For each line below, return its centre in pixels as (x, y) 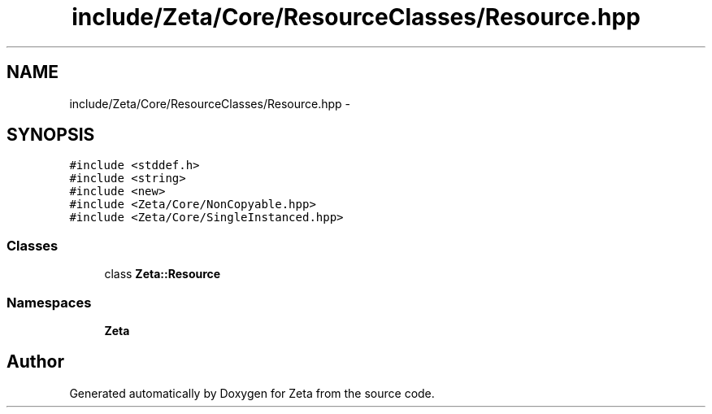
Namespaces (49, 302)
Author (35, 362)
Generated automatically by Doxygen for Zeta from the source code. (252, 393)
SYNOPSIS (51, 135)
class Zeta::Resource (163, 274)
